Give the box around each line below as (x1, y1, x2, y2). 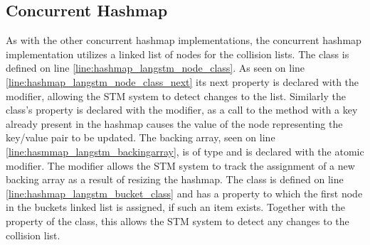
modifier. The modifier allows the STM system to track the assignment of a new (6, 158, 355, 173)
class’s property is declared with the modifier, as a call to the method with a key (6, 102, 358, 117)
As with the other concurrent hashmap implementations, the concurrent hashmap (6, 33, 361, 48)
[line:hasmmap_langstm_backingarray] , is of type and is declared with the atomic (6, 143, 364, 158)
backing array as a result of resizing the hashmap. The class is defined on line (6, 172, 344, 187)
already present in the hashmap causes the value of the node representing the (6, 116, 343, 131)
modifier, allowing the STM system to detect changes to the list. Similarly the (6, 88, 346, 103)
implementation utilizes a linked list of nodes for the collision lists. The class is (6, 46, 349, 61)
